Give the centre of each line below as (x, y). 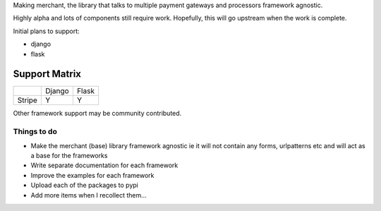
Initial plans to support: (47, 31)
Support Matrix (47, 74)
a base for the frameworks (69, 156)
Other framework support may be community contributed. (97, 114)
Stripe (28, 100)
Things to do (35, 132)
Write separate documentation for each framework (104, 165)
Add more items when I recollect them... (89, 195)
